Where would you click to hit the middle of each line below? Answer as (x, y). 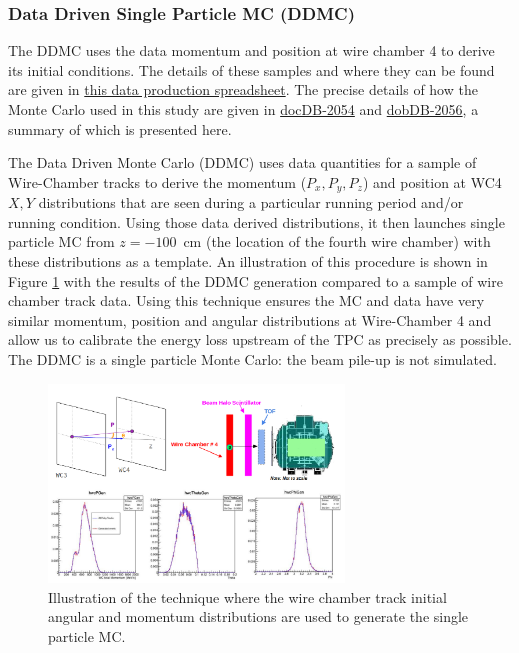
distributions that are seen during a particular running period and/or (251, 202)
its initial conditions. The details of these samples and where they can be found (251, 69)
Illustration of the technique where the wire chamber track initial (247, 596)
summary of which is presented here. (120, 128)
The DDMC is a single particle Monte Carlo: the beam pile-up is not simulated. (252, 358)
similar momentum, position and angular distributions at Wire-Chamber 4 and (250, 319)
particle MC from (61, 241)
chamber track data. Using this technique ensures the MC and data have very (246, 300)
